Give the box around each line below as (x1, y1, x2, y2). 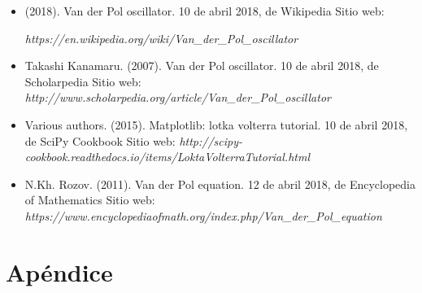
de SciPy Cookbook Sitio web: (24, 132, 176, 149)
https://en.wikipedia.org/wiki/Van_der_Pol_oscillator (24, 29, 298, 46)
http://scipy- (179, 132, 243, 149)
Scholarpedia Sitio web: (24, 72, 141, 90)
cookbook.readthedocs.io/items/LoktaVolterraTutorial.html (24, 148, 310, 165)
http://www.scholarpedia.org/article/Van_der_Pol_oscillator (24, 89, 331, 106)
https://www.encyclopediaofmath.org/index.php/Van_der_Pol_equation (24, 207, 382, 224)
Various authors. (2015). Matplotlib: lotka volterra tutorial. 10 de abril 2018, (24, 116, 408, 133)
